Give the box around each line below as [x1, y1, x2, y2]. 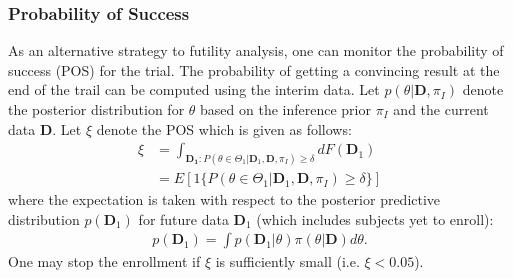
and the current [393, 99, 489, 119]
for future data [138, 208, 229, 229]
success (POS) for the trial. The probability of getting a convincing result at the [8, 59, 500, 80]
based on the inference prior [200, 99, 371, 119]
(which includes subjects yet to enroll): [256, 208, 494, 229]
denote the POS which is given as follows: [96, 118, 352, 139]
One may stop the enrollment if [8, 251, 201, 272]
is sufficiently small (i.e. [215, 251, 360, 272]
